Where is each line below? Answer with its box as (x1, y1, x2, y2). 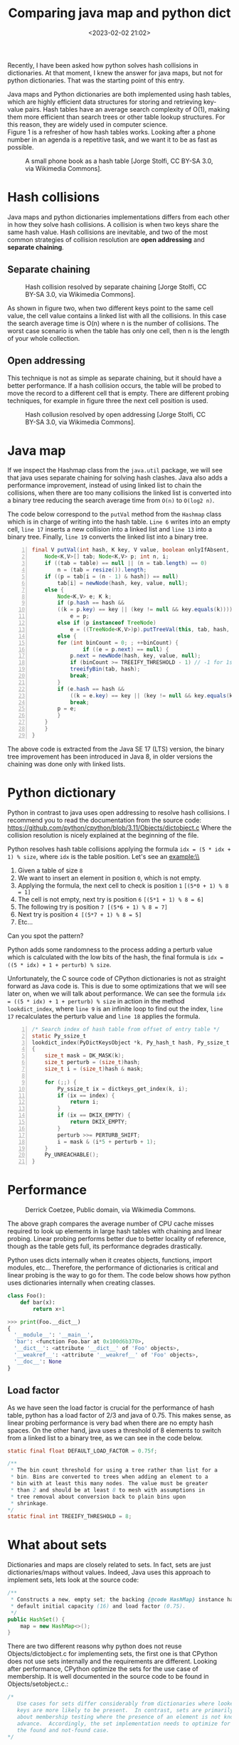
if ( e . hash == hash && (57, 685, 124, 692)
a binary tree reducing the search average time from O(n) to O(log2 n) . (7, 496, 215, 505)
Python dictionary (7, 785, 116, 801)
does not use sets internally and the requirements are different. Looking (7, 1657, 218, 1666)
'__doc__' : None (14, 1358, 62, 1365)
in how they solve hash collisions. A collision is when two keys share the (7, 220, 219, 228)
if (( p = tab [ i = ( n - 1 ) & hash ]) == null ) (44, 573, 179, 580)
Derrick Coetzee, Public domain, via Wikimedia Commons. (25, 1206, 196, 1214)
